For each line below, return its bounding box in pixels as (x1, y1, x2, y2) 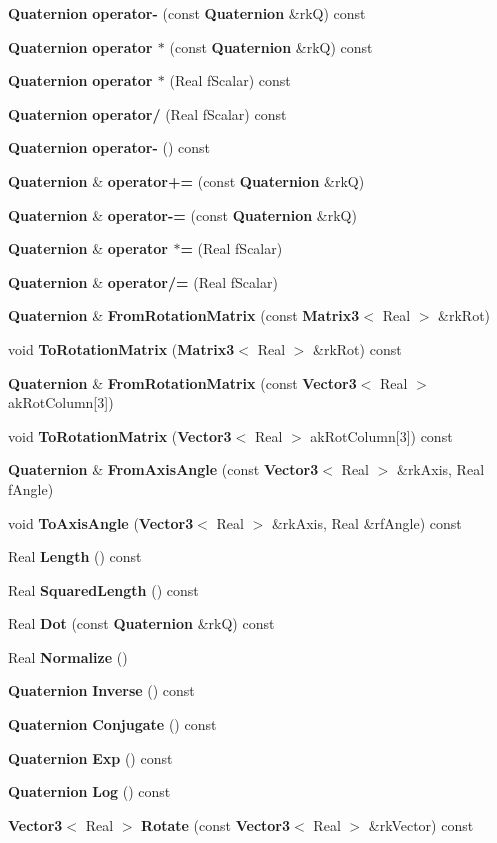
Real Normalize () (8, 646, 128, 667)
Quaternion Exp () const (8, 747, 173, 768)
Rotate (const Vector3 (141, 814, 291, 835)
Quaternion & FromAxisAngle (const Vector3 (8, 459, 319, 480)
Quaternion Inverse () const (8, 680, 195, 701)
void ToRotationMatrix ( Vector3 (8, 425, 232, 446)
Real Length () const (8, 546, 142, 567)
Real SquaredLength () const (8, 579, 199, 600)
